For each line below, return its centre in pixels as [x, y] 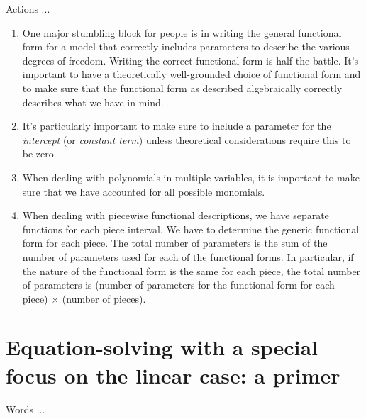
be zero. [39, 153]
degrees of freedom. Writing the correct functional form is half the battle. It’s [190, 60]
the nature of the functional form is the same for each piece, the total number [192, 270]
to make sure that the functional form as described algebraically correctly [182, 88]
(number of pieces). [104, 298]
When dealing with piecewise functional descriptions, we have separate [176, 215]
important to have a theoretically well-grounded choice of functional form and [192, 74]
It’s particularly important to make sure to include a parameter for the [177, 126]
